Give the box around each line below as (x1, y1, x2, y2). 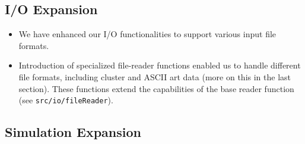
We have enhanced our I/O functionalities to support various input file (18, 28, 277, 40)
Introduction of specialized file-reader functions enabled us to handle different (18, 59, 301, 71)
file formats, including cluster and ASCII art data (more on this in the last (18, 70, 291, 83)
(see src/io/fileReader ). (18, 94, 113, 106)
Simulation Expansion (5, 123, 141, 141)
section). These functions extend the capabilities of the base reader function (18, 82, 294, 94)
